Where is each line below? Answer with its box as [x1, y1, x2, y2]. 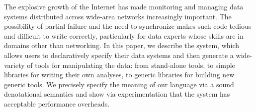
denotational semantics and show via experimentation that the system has [4, 89, 230, 99]
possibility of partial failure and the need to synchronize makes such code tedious [4, 21, 252, 31]
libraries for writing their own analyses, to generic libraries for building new [4, 69, 235, 80]
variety [4, 59, 25, 70]
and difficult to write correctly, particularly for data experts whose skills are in [4, 30, 244, 41]
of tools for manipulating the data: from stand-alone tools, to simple [27, 59, 235, 70]
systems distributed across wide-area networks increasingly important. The [4, 11, 232, 21]
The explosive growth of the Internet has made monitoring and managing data [4, 1, 244, 11]
